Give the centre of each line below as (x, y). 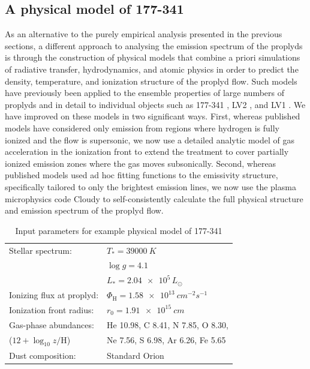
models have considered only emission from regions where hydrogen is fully (142, 127)
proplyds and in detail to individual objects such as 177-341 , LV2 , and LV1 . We (155, 104)
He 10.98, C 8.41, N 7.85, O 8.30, (168, 324)
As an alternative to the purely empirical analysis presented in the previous (144, 34)
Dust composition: (43, 355)
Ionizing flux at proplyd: (54, 295)
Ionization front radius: (52, 309)
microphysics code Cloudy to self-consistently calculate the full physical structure (154, 198)
